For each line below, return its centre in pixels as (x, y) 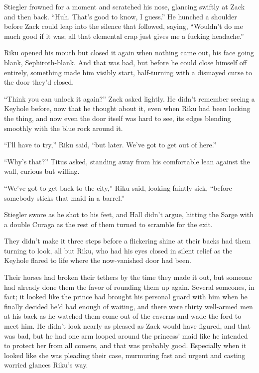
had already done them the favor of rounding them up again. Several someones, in (129, 287)
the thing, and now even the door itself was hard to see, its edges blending (118, 118)
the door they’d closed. (39, 82)
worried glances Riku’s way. (46, 365)
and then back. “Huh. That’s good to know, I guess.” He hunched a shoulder (121, 16)
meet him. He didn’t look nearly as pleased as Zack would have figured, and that (127, 326)
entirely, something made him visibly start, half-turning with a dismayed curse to (128, 72)
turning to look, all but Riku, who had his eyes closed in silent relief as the (118, 250)
